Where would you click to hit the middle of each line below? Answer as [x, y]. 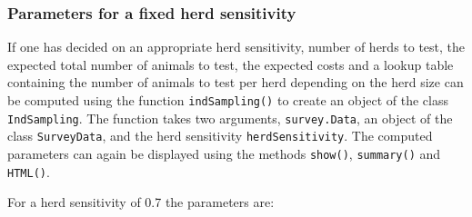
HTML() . [29, 171]
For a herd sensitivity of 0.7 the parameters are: [141, 202]
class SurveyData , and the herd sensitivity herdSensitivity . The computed [220, 136]
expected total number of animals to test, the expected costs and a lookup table [231, 64]
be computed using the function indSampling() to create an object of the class [228, 100]
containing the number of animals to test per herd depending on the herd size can [236, 82]
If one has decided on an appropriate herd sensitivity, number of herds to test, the [236, 47]
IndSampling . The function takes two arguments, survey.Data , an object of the [230, 118]
